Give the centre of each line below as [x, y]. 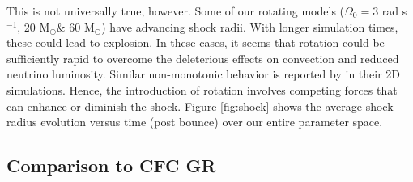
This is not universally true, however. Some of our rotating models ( [176, 11]
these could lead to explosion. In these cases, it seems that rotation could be [196, 42]
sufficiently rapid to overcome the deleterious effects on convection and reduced [203, 58]
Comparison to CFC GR [111, 165]
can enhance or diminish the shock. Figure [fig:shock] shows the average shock [200, 106]
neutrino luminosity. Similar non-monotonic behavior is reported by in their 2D [204, 74]
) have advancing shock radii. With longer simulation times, [250, 26]
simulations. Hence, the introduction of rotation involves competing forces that [202, 89]
